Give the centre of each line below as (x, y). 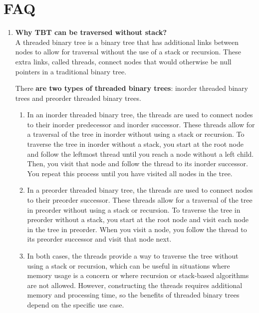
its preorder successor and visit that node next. (99, 239)
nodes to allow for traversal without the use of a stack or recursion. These (128, 52)
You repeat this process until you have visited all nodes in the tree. (130, 173)
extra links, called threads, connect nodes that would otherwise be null (123, 61)
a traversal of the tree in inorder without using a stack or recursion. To (136, 134)
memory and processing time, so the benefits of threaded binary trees (133, 295)
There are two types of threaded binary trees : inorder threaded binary (131, 88)
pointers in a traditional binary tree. (71, 71)
